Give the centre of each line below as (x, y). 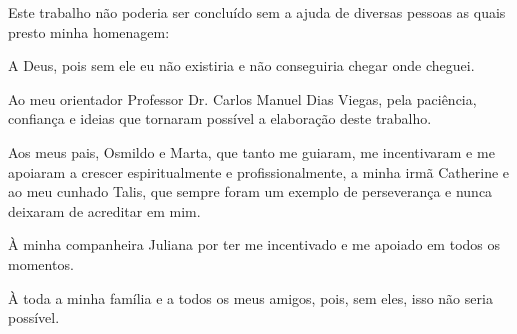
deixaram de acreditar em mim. (104, 210)
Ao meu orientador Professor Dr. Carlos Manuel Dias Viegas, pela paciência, (242, 98)
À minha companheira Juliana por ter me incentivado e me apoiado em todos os (254, 244)
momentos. (41, 263)
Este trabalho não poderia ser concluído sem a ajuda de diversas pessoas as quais (257, 12)
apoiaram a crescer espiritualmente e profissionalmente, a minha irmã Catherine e (259, 171)
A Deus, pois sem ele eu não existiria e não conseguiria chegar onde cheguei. (241, 65)
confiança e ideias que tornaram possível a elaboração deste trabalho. (220, 118)
